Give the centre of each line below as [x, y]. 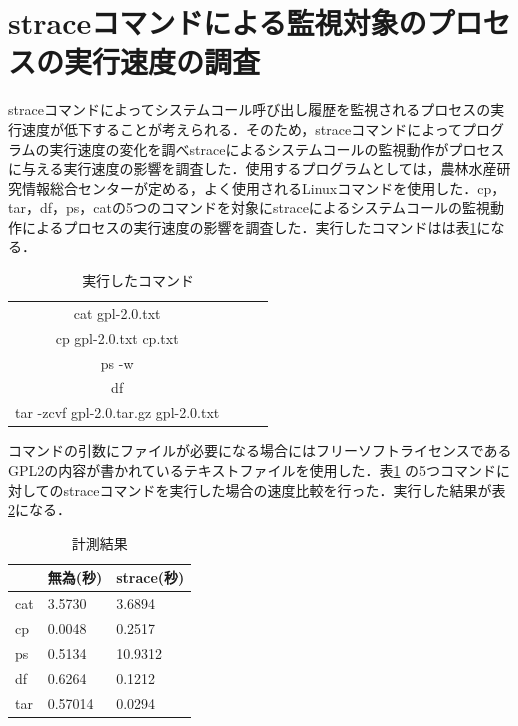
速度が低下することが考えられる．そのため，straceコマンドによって [242, 128]
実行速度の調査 [162, 61]
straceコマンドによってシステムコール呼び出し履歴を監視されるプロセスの [249, 109]
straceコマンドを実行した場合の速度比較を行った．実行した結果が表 [284, 489]
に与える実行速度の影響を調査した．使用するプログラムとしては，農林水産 [252, 168]
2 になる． [39, 509]
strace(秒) [150, 577]
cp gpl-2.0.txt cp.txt [117, 337]
